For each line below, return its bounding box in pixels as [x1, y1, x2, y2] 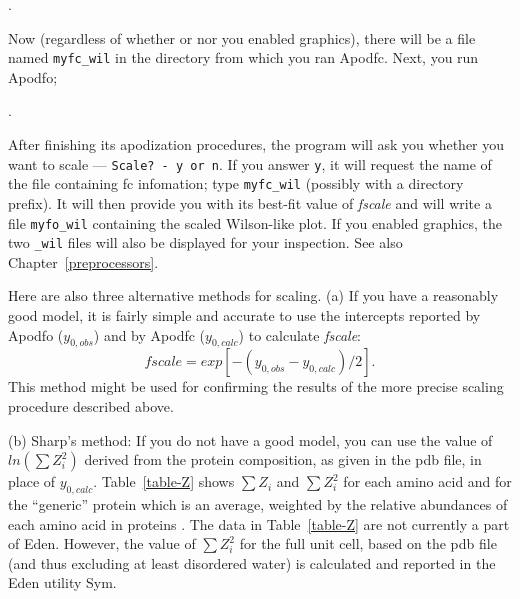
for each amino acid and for [343, 471, 512, 492]
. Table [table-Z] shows [93, 471, 235, 492]
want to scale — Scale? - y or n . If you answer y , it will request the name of [8, 153, 492, 174]
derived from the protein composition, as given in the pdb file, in [84, 449, 482, 470]
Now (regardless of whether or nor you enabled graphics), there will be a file [8, 27, 476, 48]
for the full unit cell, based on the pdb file [239, 533, 497, 554]
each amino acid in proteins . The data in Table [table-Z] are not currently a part [8, 513, 510, 534]
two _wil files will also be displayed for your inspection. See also [8, 232, 403, 253]
